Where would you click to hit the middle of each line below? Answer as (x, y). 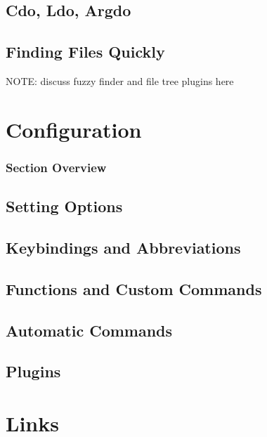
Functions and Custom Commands (134, 288)
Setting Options (64, 206)
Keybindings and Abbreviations (123, 247)
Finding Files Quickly (85, 52)
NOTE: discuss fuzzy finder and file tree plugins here (120, 80)
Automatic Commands (89, 330)
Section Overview (56, 167)
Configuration (74, 129)
